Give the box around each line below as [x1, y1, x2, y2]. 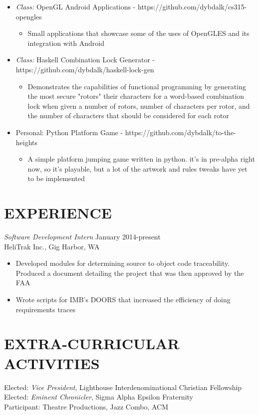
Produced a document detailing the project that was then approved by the [15, 267, 244, 278]
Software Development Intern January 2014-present [4, 231, 161, 242]
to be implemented [27, 173, 85, 184]
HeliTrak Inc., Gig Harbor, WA [4, 241, 100, 251]
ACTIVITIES [4, 353, 100, 373]
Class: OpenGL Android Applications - [15, 1, 136, 11]
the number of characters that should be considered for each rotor [27, 110, 229, 121]
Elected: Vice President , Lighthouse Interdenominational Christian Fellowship [4, 382, 242, 392]
